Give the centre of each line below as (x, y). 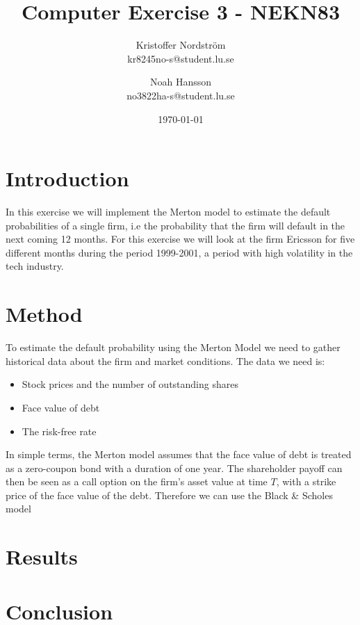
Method (44, 314)
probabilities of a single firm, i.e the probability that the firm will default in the (175, 225)
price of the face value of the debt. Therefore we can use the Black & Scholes (169, 495)
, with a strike (306, 481)
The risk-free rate (59, 431)
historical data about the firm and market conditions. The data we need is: (165, 360)
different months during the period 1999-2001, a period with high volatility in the (179, 252)
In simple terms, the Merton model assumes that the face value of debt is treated (179, 454)
